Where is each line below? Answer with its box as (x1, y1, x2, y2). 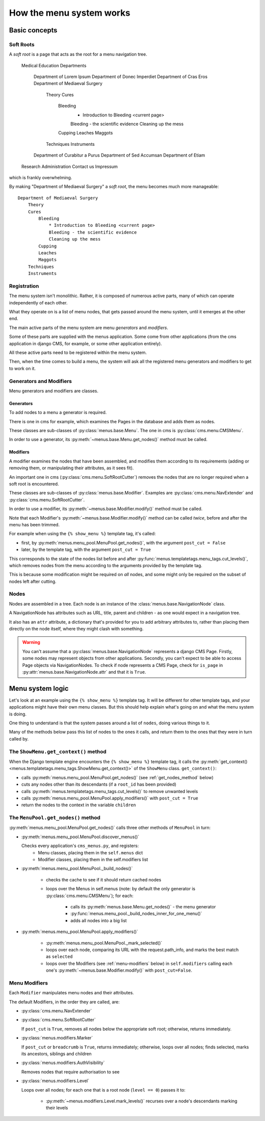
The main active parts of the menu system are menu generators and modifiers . (9, 325, 169, 330)
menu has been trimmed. (9, 521, 60, 527)
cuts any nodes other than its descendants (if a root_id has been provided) (21, 781, 177, 788)
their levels (46, 1105, 68, 1111)
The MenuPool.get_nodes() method (9, 814, 101, 821)
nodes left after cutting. (9, 578, 56, 584)
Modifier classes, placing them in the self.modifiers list (38, 857, 148, 862)
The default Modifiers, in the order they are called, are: (9, 999, 120, 1005)
